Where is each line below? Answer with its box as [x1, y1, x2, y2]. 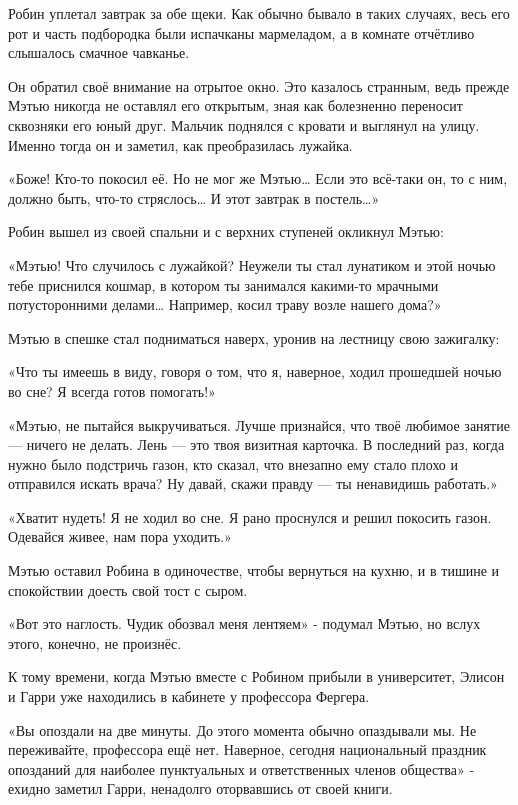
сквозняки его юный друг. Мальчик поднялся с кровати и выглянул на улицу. [8, 114, 480, 135]
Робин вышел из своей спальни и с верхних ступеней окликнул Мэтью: [8, 221, 444, 242]
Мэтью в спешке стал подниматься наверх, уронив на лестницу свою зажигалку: [8, 327, 500, 348]
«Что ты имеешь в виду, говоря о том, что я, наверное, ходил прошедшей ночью [8, 361, 502, 382]
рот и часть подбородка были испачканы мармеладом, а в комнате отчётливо [8, 22, 475, 43]
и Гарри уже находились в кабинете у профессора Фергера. [8, 686, 370, 707]
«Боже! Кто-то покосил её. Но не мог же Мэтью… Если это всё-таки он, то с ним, [8, 168, 508, 189]
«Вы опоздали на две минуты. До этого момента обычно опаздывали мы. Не [8, 719, 477, 740]
